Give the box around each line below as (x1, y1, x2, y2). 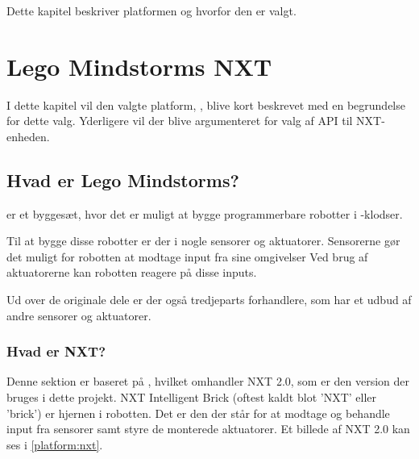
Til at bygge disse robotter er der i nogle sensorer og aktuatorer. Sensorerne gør (6, 232, 400, 249)
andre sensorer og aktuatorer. (6, 307, 151, 323)
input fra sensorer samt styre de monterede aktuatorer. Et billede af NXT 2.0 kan (6, 420, 410, 437)
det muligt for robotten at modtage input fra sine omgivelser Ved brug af (6, 248, 368, 265)
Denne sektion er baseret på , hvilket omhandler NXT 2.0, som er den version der (6, 373, 410, 390)
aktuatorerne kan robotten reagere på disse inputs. (6, 264, 257, 281)
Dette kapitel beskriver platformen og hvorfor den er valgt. (6, 2, 297, 19)
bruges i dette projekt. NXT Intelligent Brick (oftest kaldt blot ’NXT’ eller (6, 389, 377, 406)
